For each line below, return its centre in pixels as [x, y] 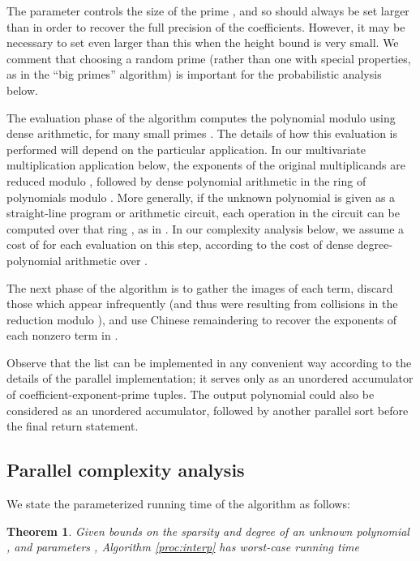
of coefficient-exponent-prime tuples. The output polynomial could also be [191, 394]
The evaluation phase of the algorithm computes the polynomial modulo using [201, 117]
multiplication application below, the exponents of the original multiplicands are [206, 165]
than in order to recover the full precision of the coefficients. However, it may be [206, 26]
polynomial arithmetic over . [77, 260]
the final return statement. [73, 426]
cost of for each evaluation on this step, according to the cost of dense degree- [200, 244]
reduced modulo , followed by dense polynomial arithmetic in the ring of [186, 180]
